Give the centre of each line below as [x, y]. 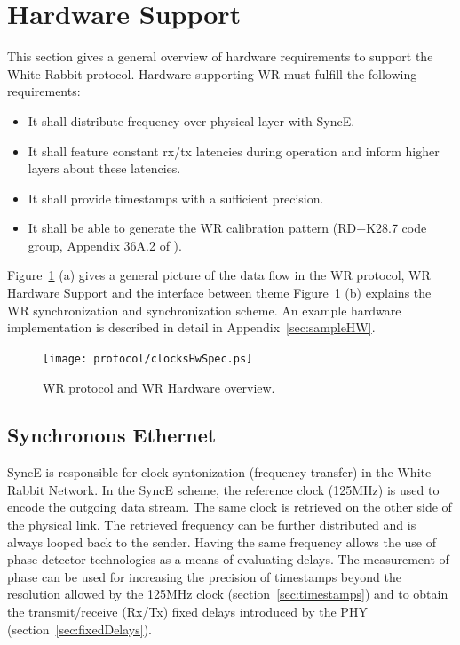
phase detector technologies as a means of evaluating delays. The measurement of [228, 559]
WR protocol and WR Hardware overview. [159, 387]
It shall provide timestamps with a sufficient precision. [176, 198]
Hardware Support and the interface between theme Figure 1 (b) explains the [219, 293]
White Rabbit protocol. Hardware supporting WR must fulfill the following [212, 73]
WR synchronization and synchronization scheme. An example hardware [204, 310]
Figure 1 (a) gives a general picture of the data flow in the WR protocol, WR [219, 275]
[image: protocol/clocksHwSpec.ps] [148, 358]
